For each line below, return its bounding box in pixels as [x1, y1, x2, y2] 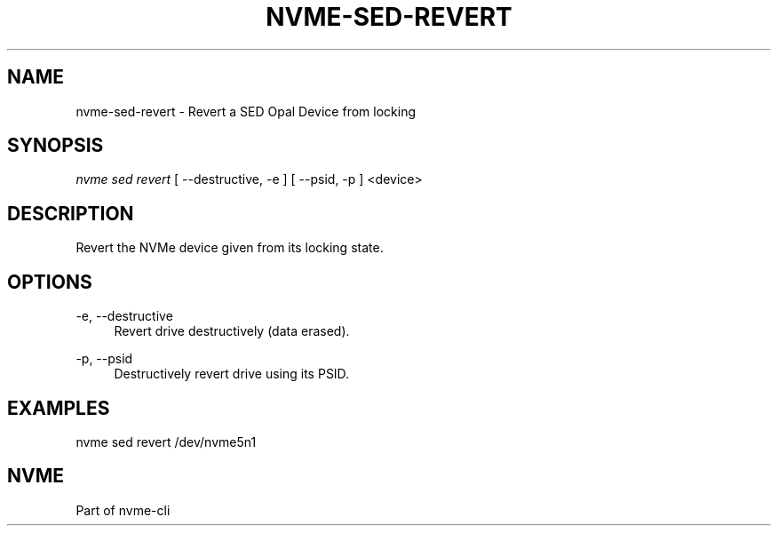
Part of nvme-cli [75, 502, 171, 518]
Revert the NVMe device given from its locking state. [75, 240, 384, 256]
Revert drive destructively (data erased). [114, 323, 350, 339]
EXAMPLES [7, 396, 110, 419]
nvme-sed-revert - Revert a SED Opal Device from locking [75, 103, 416, 119]
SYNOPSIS [7, 134, 104, 157]
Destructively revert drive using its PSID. [114, 366, 350, 382]
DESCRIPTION [7, 202, 134, 225]
